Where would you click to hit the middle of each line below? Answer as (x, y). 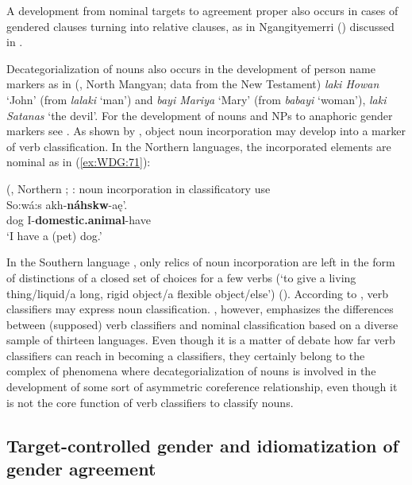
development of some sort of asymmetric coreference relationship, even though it (202, 387)
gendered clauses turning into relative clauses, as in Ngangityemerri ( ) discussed (200, 26)
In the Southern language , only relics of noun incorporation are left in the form (201, 262)
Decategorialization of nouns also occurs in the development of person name (191, 68)
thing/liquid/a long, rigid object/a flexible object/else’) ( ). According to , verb (197, 293)
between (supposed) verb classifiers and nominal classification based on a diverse (202, 324)
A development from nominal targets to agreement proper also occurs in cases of (202, 10)
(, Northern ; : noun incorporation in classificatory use (139, 188)
